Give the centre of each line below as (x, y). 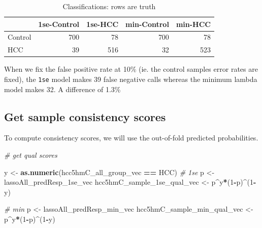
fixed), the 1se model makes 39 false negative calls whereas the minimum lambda (131, 79)
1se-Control (59, 24)
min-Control (147, 24)
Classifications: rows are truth (109, 6)
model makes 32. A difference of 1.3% (62, 89)
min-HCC (193, 24)
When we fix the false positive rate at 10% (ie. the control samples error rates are (131, 69)
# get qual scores (31, 155)
